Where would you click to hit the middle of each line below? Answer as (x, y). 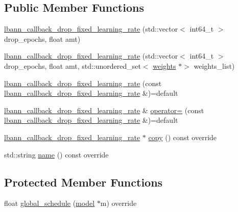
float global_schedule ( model (50, 203)
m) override (118, 203)
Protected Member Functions (84, 182)
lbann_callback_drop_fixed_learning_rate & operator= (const (104, 110)
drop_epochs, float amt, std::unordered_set (73, 65)
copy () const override (183, 137)
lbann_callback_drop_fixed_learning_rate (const (83, 83)
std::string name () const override (56, 154)
